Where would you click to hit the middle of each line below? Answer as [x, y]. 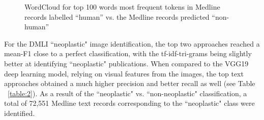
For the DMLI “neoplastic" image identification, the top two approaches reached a [132, 43]
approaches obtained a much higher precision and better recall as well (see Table [130, 83]
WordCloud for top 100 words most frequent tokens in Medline [122, 7]
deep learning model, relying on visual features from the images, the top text [124, 73]
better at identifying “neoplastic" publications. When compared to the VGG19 [126, 63]
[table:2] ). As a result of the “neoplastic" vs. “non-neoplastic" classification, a [127, 93]
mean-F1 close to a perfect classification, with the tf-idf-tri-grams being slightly [128, 53]
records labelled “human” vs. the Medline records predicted [117, 16]
